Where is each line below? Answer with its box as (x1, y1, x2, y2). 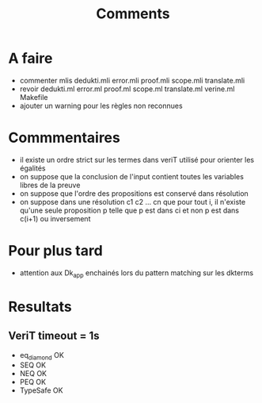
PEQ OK (19, 378, 46, 387)
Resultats (8, 297, 73, 316)
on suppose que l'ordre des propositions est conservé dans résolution (19, 188, 249, 198)
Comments (96, 5, 170, 23)
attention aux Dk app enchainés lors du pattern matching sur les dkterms (19, 267, 254, 279)
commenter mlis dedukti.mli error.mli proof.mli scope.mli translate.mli (19, 75, 245, 85)
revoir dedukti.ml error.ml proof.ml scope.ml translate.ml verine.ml (19, 84, 235, 94)
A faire (8, 49, 53, 67)
